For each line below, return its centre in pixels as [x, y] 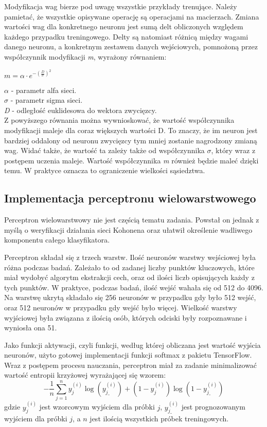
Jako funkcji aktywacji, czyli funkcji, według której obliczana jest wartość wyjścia [132, 345]
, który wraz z [233, 150]
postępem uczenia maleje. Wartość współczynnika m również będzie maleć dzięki [131, 160]
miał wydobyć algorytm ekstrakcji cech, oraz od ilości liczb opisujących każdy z [129, 277]
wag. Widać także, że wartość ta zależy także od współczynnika [104, 150]
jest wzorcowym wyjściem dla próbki [97, 407]
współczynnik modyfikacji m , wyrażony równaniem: [85, 56]
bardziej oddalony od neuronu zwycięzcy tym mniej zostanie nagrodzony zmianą [131, 140]
